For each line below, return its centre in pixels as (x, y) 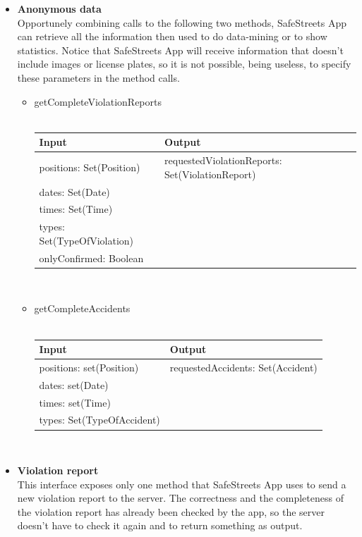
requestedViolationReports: (223, 160)
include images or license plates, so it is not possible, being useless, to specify (184, 64)
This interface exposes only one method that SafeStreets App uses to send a (182, 484)
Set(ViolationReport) (210, 174)
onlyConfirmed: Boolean (91, 258)
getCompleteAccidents (82, 308)
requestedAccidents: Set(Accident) (243, 367)
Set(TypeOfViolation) (86, 240)
